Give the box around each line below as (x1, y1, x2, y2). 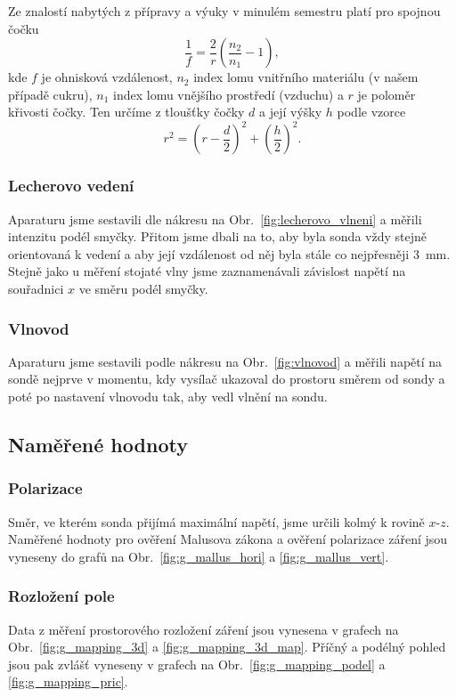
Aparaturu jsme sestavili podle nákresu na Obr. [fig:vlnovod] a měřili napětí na (8, 352, 443, 370)
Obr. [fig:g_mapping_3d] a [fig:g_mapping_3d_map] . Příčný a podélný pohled (8, 637, 446, 656)
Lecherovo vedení (8, 174, 134, 197)
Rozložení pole (8, 585, 115, 607)
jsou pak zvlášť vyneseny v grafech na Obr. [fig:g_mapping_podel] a (8, 654, 386, 673)
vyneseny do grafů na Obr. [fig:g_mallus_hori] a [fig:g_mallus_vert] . (8, 547, 389, 565)
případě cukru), (8, 85, 93, 103)
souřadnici (8, 280, 64, 298)
